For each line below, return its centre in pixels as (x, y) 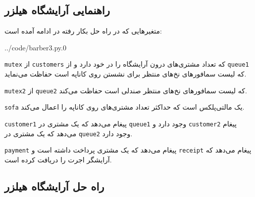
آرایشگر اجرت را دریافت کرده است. (58, 159)
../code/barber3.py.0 (35, 47)
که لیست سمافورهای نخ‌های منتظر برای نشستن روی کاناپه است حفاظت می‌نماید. (126, 74)
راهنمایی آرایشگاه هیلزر (57, 10)
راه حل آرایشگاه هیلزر (54, 186)
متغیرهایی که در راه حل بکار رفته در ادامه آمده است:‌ (83, 31)
